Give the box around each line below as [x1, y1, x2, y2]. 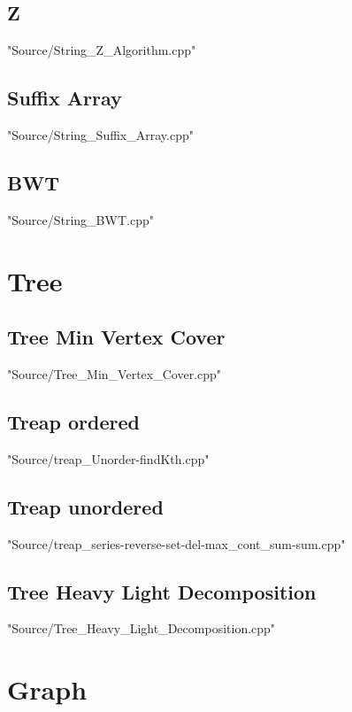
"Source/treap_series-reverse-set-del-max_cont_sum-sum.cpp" [7, 534, 346, 553]
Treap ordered [7, 407, 140, 435]
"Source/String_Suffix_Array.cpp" [7, 126, 194, 143]
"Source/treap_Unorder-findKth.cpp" [7, 449, 210, 468]
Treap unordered [7, 492, 164, 520]
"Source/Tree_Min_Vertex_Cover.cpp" [7, 364, 222, 383]
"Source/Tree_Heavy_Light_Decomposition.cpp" [7, 619, 276, 638]
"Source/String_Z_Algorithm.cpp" [7, 41, 196, 59]
